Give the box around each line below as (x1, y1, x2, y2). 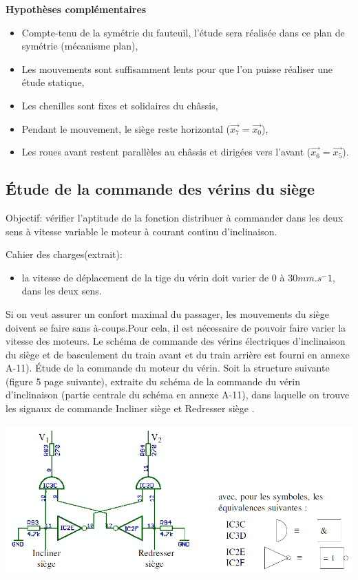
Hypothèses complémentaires (6, 2, 147, 16)
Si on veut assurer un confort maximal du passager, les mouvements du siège (6, 306, 330, 321)
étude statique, (21, 75, 85, 89)
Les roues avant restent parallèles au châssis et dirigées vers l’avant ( (21, 144, 311, 159)
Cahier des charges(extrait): (6, 247, 123, 261)
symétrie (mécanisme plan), (21, 39, 138, 53)
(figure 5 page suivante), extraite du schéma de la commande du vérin (6, 374, 301, 388)
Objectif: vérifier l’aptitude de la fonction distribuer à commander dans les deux (6, 210, 344, 224)
